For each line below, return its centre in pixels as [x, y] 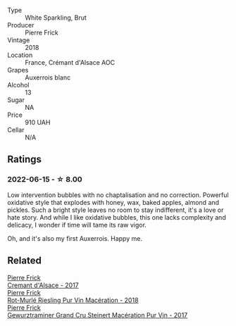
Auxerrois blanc [48, 77]
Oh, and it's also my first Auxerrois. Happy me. [75, 238]
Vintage [19, 40]
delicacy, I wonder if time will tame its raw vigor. [77, 225]
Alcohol [18, 85]
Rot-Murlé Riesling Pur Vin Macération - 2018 [73, 300]
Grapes [18, 70]
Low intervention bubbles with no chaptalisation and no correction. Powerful [118, 195]
